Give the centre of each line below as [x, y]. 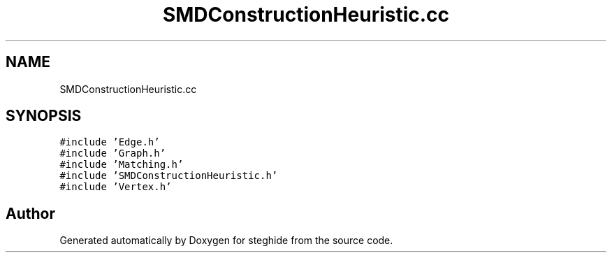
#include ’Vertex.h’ [116, 187]
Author [30, 213]
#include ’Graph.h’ [113, 153]
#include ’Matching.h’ [122, 165]
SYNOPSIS [44, 116]
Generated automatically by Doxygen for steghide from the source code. [226, 241]
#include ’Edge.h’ [110, 142]
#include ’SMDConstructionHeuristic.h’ [169, 176]
